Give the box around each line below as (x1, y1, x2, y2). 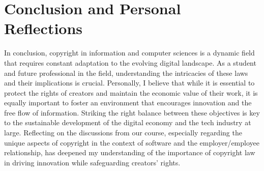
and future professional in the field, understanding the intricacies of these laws (4, 67, 248, 78)
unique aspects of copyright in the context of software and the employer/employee (4, 137, 259, 148)
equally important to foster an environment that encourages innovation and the (4, 97, 252, 108)
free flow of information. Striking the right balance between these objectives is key (4, 107, 260, 118)
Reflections (4, 18, 83, 39)
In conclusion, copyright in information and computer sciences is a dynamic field (4, 47, 255, 58)
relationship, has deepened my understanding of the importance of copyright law (4, 147, 255, 158)
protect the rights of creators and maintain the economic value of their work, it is (4, 87, 258, 98)
